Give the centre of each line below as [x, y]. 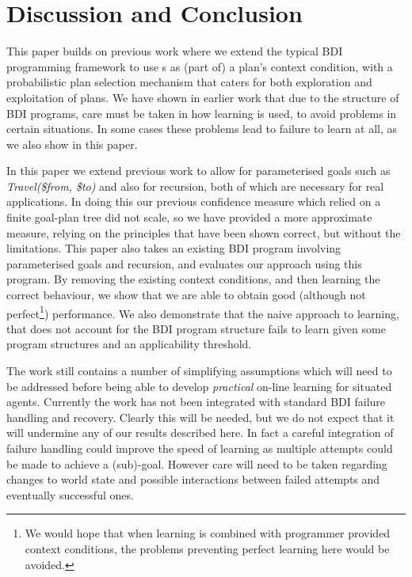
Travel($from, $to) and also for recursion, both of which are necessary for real [195, 186]
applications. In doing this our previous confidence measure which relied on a [194, 201]
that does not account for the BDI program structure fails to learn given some [196, 328]
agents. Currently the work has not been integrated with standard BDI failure [196, 402]
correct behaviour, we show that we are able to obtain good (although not [186, 295]
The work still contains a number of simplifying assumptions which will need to [199, 371]
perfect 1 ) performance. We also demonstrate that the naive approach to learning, [203, 312]
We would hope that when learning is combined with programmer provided [208, 533]
